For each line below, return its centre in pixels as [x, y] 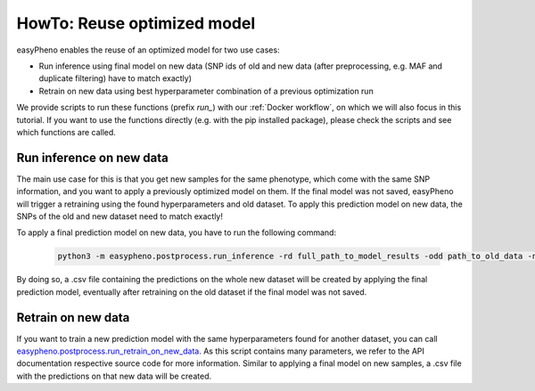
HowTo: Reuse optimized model [136, 23]
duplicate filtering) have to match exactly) [115, 78]
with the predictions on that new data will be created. [114, 376]
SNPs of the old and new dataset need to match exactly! [119, 216]
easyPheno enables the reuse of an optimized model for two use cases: [148, 50]
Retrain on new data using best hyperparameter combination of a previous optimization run [206, 91]
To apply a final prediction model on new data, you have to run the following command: [177, 232]
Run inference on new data [93, 157]
